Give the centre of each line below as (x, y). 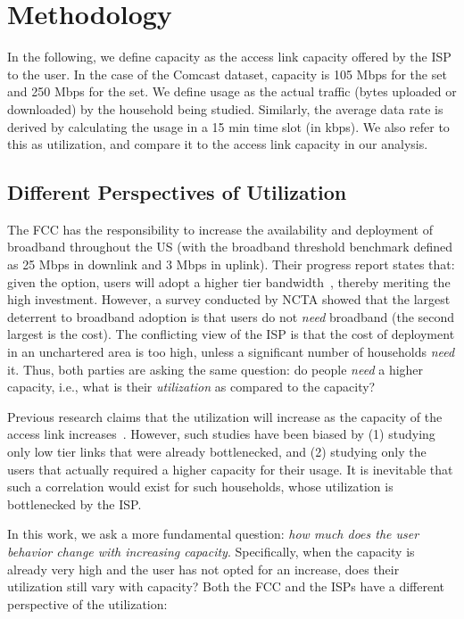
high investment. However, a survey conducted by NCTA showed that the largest (229, 299)
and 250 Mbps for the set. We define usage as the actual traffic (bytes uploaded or (232, 91)
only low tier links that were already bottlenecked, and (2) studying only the (217, 452)
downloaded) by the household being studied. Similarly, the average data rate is (225, 108)
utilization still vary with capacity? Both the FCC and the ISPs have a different (226, 586)
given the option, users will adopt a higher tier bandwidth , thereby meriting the (229, 281)
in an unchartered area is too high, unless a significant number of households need (231, 352)
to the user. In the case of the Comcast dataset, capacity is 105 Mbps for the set (227, 74)
